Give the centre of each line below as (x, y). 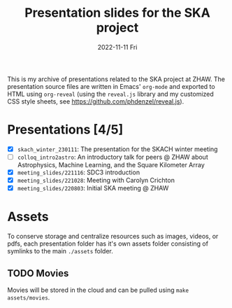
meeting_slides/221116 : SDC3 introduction (79, 172)
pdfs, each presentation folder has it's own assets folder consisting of (108, 244)
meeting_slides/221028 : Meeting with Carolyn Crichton (96, 181)
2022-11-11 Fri (117, 47)
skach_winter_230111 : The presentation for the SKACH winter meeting (117, 149)
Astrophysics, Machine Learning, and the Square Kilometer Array (111, 165)
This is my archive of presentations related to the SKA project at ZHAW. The (116, 79)
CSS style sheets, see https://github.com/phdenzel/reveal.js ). (96, 101)
